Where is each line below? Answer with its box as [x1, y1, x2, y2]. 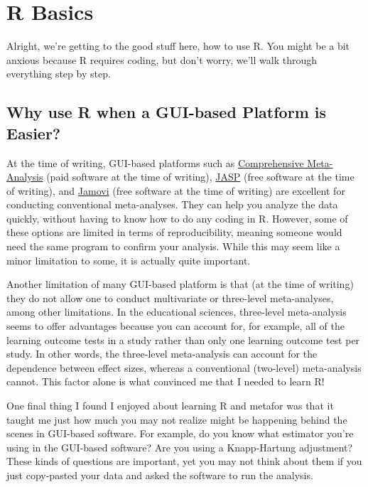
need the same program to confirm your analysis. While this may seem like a [6, 239, 340, 254]
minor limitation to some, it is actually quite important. [6, 252, 251, 267]
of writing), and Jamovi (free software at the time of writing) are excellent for [6, 183, 345, 198]
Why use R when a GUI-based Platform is [6, 101, 327, 123]
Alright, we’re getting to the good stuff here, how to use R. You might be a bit [6, 38, 350, 53]
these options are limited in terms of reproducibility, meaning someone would [6, 225, 342, 240]
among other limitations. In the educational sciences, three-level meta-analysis [6, 304, 347, 319]
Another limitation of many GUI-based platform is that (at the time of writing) [6, 277, 354, 291]
